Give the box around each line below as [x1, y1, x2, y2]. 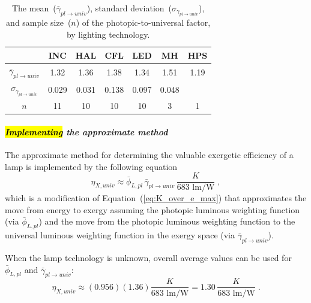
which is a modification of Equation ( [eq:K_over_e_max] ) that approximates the [5, 192, 307, 204]
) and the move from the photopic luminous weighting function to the [38, 215, 295, 228]
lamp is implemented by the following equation [5, 160, 178, 172]
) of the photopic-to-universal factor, [76, 16, 211, 29]
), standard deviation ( [86, 2, 172, 14]
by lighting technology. [66, 28, 150, 40]
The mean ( [11, 2, 56, 14]
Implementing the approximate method [5, 125, 168, 138]
